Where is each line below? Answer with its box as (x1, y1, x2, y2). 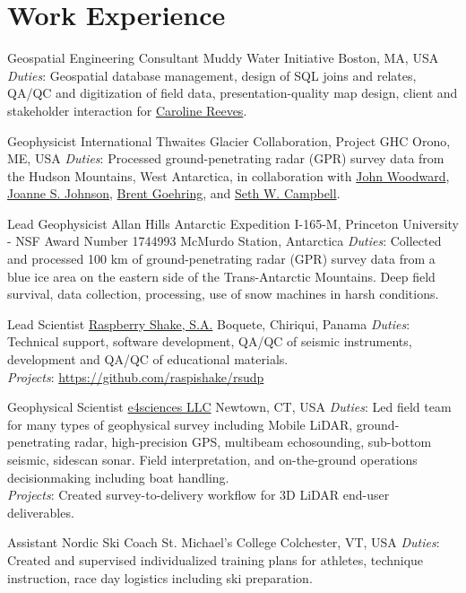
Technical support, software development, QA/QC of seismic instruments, (7, 332, 412, 351)
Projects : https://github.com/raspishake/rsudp (7, 367, 264, 386)
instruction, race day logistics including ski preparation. (7, 568, 313, 587)
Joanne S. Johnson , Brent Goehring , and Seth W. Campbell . (7, 184, 341, 203)
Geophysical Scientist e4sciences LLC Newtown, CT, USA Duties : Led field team (7, 397, 452, 416)
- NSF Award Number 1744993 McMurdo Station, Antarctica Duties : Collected (7, 231, 442, 250)
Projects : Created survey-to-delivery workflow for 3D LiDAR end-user (7, 485, 390, 504)
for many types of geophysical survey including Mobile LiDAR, (7, 414, 353, 433)
